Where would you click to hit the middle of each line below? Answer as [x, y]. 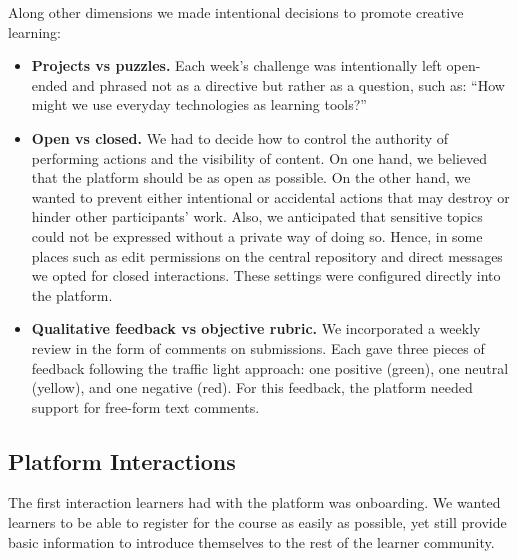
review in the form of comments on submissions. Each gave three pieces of [258, 347]
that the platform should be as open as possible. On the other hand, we [251, 177]
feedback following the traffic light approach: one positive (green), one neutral [270, 367]
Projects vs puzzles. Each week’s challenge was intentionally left [236, 65]
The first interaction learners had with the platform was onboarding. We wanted [254, 502]
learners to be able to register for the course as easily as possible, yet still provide [257, 522]
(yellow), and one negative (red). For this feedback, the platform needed [252, 387]
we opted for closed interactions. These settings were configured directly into [266, 275]
